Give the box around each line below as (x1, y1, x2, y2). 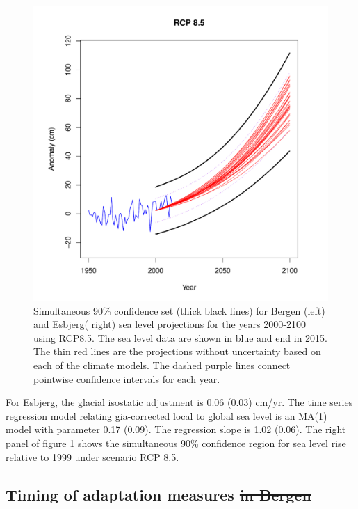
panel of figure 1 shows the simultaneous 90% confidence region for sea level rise (6, 435, 346, 450)
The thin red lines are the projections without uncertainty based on (33, 344, 321, 359)
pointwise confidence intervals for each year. (33, 371, 220, 386)
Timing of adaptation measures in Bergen (6, 483, 311, 505)
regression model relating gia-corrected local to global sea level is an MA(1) (6, 408, 327, 423)
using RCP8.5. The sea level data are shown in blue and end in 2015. (33, 330, 327, 345)
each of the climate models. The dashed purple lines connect (33, 357, 291, 372)
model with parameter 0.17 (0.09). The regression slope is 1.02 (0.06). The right (6, 422, 346, 437)
